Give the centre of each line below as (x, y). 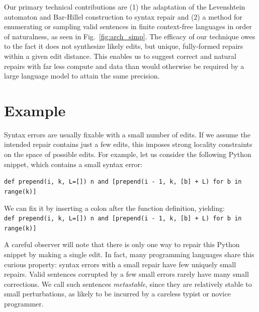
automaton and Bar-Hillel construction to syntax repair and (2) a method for (123, 16)
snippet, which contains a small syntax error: (73, 164)
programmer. (24, 304)
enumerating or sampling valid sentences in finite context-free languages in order (128, 26)
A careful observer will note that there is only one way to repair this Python (122, 244)
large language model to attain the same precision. (82, 76)
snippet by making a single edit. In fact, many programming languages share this (129, 254)
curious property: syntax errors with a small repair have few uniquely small (120, 264)
